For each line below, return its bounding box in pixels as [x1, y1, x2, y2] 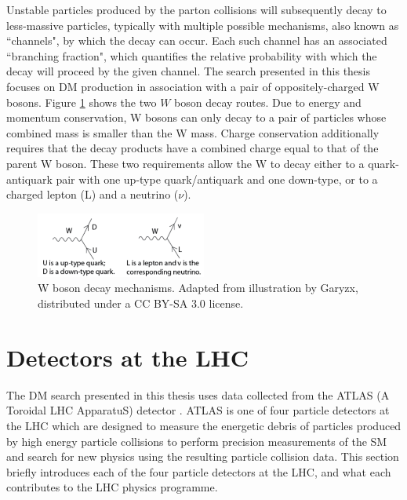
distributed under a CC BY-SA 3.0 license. [38, 295, 244, 312]
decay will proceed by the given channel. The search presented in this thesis [6, 63, 371, 79]
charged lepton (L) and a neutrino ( [6, 186, 179, 203]
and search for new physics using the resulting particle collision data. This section [6, 448, 399, 465]
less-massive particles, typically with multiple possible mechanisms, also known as [6, 16, 399, 33]
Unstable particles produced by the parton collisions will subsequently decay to [6, 2, 387, 17]
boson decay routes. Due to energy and [174, 93, 362, 110]
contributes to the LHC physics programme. [6, 479, 218, 495]
